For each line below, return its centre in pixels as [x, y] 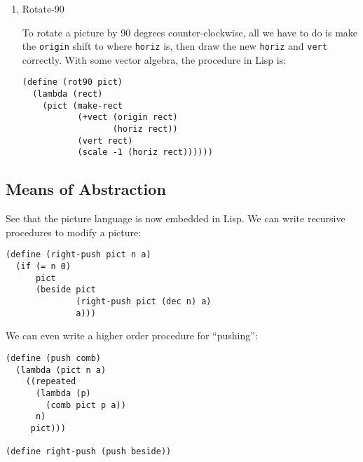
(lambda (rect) [68, 94]
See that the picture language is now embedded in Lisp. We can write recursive [176, 218]
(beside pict [66, 290]
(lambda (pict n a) [61, 370]
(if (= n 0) [43, 267]
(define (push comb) [54, 358]
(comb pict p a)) [86, 405]
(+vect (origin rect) [128, 117]
